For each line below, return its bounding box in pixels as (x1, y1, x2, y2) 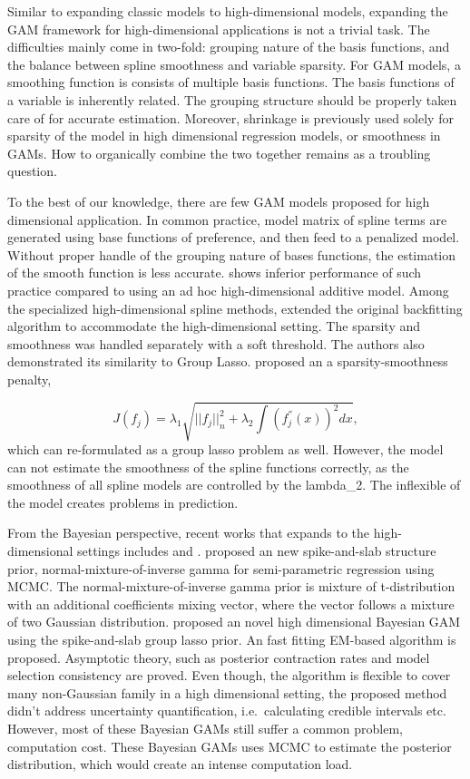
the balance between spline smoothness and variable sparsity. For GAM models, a (7, 54, 461, 73)
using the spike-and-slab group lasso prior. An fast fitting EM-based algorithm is (7, 629, 456, 648)
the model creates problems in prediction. (7, 492, 239, 511)
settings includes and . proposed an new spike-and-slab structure (77, 540, 436, 560)
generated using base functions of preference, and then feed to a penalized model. (7, 228, 460, 247)
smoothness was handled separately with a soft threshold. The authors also (7, 334, 425, 353)
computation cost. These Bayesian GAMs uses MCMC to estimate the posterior (7, 736, 452, 755)
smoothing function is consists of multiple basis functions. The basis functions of (7, 73, 455, 92)
